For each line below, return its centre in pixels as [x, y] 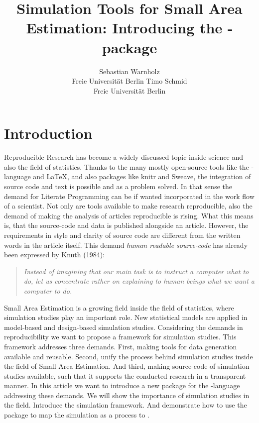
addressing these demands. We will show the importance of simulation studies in [127, 395]
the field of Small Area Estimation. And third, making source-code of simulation [127, 366]
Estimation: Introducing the [124, 28]
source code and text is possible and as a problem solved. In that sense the [118, 186]
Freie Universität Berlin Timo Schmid [129, 81]
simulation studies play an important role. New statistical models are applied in [126, 317]
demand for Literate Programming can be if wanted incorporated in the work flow [129, 196]
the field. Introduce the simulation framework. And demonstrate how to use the [126, 405]
